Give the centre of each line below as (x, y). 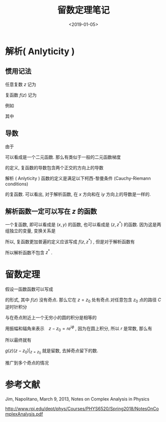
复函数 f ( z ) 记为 (21, 95)
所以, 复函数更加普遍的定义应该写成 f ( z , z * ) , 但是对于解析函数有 (70, 241)
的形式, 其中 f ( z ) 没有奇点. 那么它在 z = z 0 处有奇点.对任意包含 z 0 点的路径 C (83, 300)
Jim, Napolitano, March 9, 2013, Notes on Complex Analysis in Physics (77, 399)
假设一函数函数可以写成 (29, 289)
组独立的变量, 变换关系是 (30, 231)
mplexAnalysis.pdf (24, 414)
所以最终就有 (18, 340)
